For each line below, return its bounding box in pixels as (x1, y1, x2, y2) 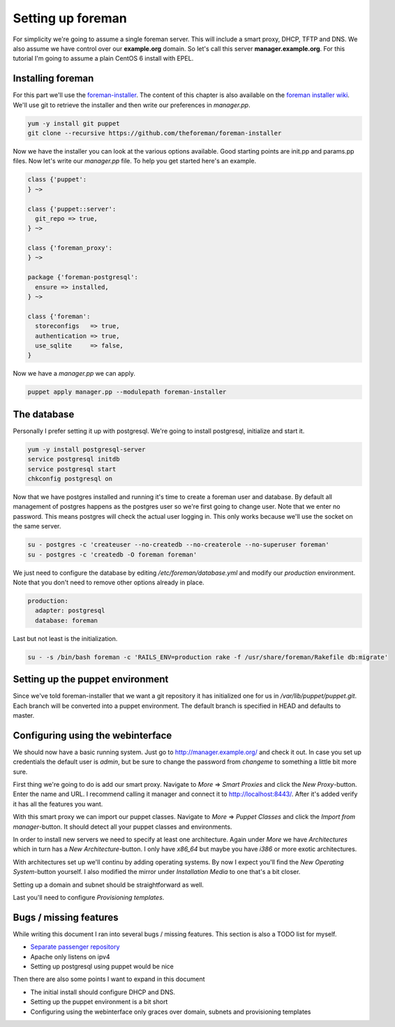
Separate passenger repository (30, 943, 120, 951)
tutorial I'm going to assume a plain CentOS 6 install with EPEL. (13, 54, 194, 63)
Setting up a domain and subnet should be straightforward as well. (13, 880, 204, 889)
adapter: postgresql (35, 607, 105, 614)
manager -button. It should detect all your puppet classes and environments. (13, 822, 232, 831)
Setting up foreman (13, 10, 127, 26)
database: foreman (35, 616, 98, 624)
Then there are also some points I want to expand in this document (13, 975, 205, 984)
